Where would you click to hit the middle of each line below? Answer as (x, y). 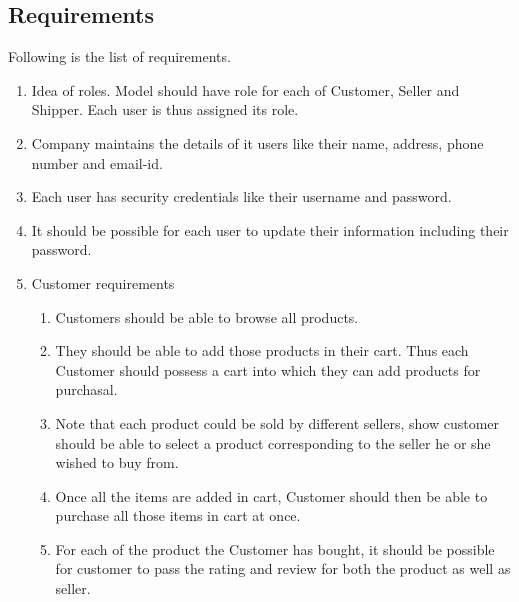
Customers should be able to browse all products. (207, 316)
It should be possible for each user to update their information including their (270, 229)
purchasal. (86, 389)
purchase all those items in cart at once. (178, 515)
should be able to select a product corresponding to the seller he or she (273, 442)
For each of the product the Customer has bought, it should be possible (275, 548)
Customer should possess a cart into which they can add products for (268, 369)
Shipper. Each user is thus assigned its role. (165, 109)
